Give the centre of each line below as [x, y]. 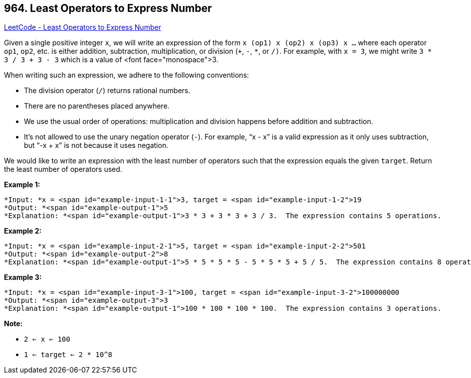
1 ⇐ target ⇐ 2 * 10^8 [68, 355]
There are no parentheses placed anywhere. [97, 106]
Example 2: [23, 231]
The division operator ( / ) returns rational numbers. [107, 91]
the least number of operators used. [63, 169]
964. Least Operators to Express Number [108, 8]
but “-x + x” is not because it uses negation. [96, 145]
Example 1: [22, 185]
